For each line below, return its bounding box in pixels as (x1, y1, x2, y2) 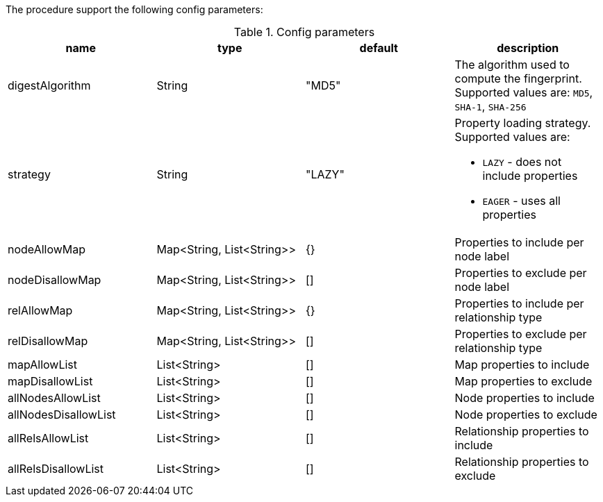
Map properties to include (454, 358, 590, 371)
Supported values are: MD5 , (454, 85, 593, 99)
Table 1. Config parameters (233, 25, 375, 39)
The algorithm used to (454, 58, 570, 72)
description (497, 41, 559, 55)
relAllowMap (8, 303, 73, 317)
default (359, 41, 398, 55)
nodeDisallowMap (8, 273, 101, 287)
